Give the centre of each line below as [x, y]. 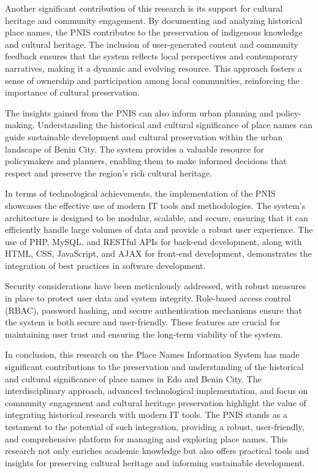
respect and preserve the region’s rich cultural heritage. [109, 172]
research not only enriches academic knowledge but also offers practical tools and [157, 451]
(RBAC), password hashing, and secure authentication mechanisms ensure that [153, 310]
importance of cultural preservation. [72, 92]
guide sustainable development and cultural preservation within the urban [144, 136]
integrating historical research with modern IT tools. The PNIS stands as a [146, 414]
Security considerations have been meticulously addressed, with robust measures [156, 286]
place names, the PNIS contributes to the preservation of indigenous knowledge [154, 32]
